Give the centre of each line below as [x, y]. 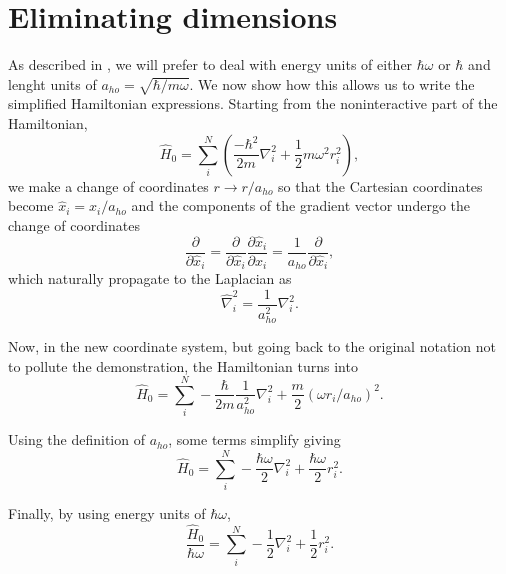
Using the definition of [76, 439]
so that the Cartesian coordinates [380, 185]
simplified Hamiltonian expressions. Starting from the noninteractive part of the [253, 103]
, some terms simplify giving [254, 439]
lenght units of [52, 83]
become [31, 205]
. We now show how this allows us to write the [332, 83]
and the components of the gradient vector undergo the [300, 205]
